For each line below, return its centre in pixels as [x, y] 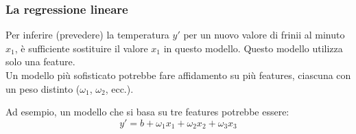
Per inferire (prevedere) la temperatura [87, 35]
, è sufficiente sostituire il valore [81, 48]
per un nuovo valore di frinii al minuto [264, 35]
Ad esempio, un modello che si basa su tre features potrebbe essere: [147, 112]
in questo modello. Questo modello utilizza [253, 48]
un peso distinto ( [43, 88]
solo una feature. [40, 62]
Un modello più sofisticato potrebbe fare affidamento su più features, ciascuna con [178, 75]
